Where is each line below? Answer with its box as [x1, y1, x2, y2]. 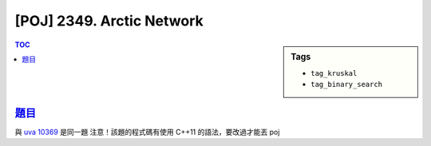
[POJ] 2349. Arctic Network [14, 12, 204, 30]
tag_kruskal [310, 69, 358, 77]
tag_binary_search [310, 80, 383, 89]
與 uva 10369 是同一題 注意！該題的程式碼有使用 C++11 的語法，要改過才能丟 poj [14, 127, 280, 136]
